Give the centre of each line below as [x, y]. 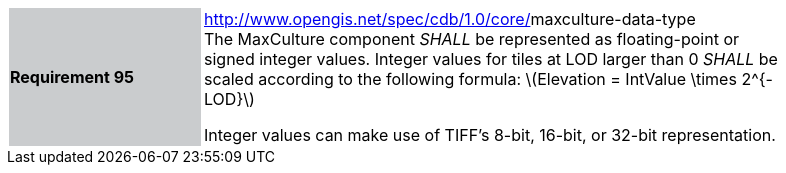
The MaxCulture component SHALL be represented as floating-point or [472, 39]
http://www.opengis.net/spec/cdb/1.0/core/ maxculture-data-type [450, 19]
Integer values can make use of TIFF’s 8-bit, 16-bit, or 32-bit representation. [490, 135]
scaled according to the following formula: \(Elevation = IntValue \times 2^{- [488, 79]
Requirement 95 [72, 77]
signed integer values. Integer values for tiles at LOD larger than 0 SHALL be [491, 59]
